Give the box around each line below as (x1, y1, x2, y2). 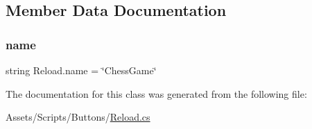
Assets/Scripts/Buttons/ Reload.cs (6, 110, 150, 124)
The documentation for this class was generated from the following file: (6, 86, 307, 101)
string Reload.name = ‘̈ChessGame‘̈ (6, 63, 157, 77)
